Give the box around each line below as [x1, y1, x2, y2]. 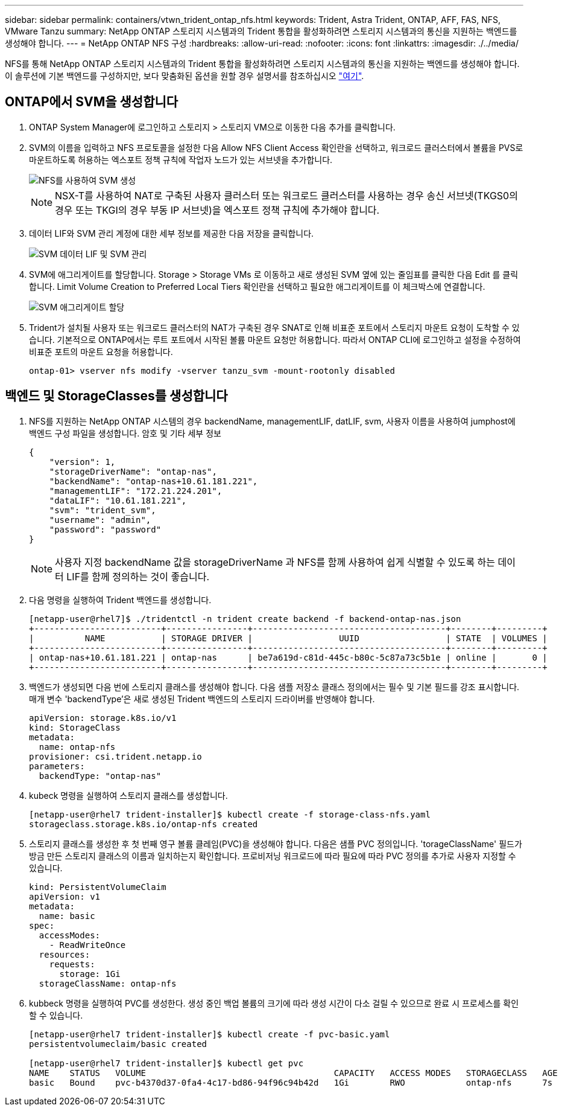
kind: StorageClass [29, 722, 121, 732]
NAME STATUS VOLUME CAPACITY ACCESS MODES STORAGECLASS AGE [29, 1068, 558, 1078]
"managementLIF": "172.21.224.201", [49, 485, 223, 496]
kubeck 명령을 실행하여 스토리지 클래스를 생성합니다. [29, 790, 228, 801]
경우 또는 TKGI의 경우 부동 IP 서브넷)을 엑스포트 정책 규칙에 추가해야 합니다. [55, 203, 380, 216]
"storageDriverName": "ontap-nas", [49, 466, 217, 476]
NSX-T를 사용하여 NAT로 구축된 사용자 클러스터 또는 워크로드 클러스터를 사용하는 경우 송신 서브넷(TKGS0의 [55, 189, 518, 202]
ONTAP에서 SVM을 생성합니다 [5, 94, 178, 110]
